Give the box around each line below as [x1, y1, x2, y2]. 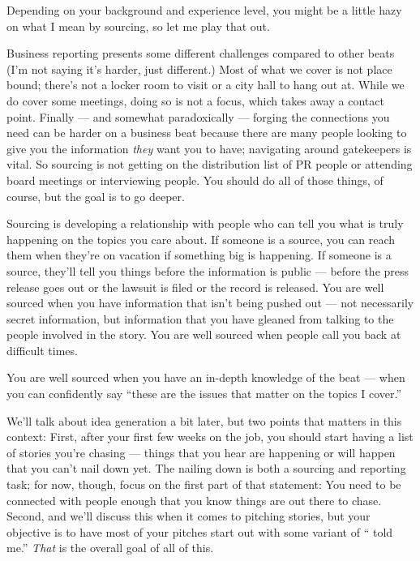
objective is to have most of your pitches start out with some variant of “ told [6, 523, 393, 540]
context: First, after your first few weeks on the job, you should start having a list [6, 428, 414, 445]
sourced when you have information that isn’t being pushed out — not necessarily [6, 294, 414, 311]
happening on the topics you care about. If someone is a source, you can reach [6, 230, 396, 247]
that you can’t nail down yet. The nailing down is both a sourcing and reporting [6, 460, 406, 477]
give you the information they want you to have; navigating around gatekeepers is [6, 139, 412, 156]
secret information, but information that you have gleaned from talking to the [6, 310, 394, 327]
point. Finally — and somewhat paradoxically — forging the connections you [6, 108, 390, 125]
